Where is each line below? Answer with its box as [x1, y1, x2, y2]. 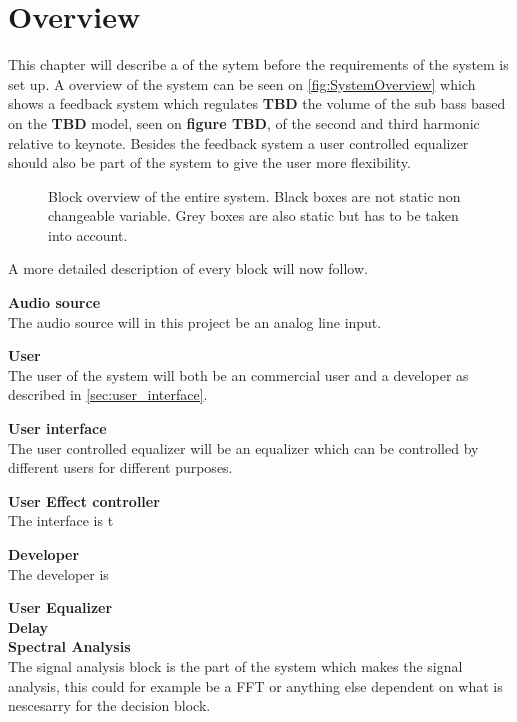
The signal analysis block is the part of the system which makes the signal [8, 655, 463, 676]
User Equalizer [8, 597, 113, 618]
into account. [48, 224, 128, 245]
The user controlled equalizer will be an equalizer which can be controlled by [8, 437, 479, 458]
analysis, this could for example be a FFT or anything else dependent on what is [8, 675, 503, 696]
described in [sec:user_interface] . [8, 384, 208, 405]
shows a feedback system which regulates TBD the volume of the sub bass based [8, 93, 506, 114]
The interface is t [8, 510, 114, 531]
